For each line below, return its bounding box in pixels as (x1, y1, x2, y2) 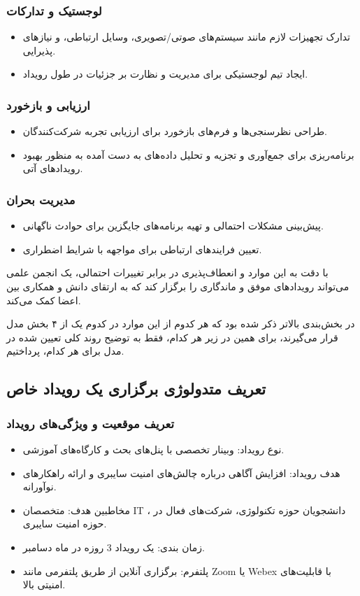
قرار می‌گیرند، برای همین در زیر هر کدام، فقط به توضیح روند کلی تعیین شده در (6, 329, 338, 344)
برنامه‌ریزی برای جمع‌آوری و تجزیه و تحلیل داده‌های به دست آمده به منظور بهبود (22, 147, 354, 162)
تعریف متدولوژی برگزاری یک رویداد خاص (6, 378, 266, 399)
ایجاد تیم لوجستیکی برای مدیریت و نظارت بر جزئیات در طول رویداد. (22, 66, 308, 81)
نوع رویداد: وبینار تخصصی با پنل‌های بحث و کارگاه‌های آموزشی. (22, 441, 285, 456)
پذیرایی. (22, 43, 56, 57)
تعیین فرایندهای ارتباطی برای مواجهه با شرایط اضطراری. (22, 241, 262, 256)
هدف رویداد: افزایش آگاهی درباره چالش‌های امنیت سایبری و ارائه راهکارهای (22, 465, 340, 480)
